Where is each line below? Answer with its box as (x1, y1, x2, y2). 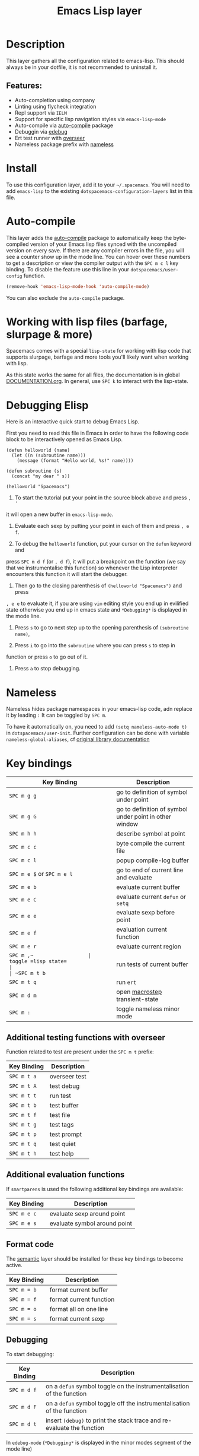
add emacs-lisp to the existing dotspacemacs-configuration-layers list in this (6, 187, 193, 194)
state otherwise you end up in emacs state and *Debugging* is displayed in (6, 606, 188, 613)
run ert (116, 978, 137, 986)
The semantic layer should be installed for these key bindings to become (6, 1255, 184, 1262)
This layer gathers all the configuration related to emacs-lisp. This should (6, 57, 185, 64)
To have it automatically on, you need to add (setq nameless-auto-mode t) (6, 723, 188, 730)
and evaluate (116, 873, 152, 882)
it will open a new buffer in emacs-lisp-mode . (6, 511, 114, 518)
